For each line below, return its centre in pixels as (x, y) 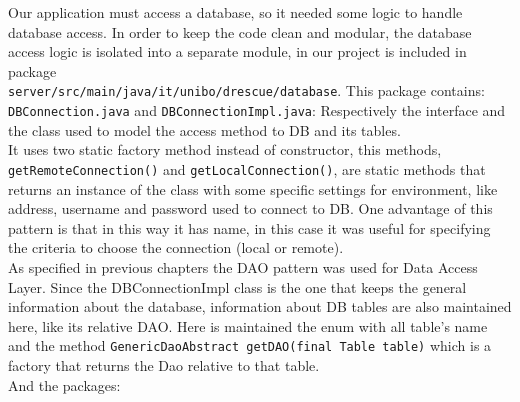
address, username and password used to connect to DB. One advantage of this (250, 208)
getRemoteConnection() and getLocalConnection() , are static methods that (247, 168)
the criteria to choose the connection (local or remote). (176, 247)
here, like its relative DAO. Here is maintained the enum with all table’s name (248, 325)
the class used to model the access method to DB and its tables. (204, 129)
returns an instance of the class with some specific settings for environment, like (253, 188)
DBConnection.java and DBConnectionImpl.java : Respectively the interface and (257, 110)
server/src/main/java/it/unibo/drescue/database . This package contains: (246, 90)
